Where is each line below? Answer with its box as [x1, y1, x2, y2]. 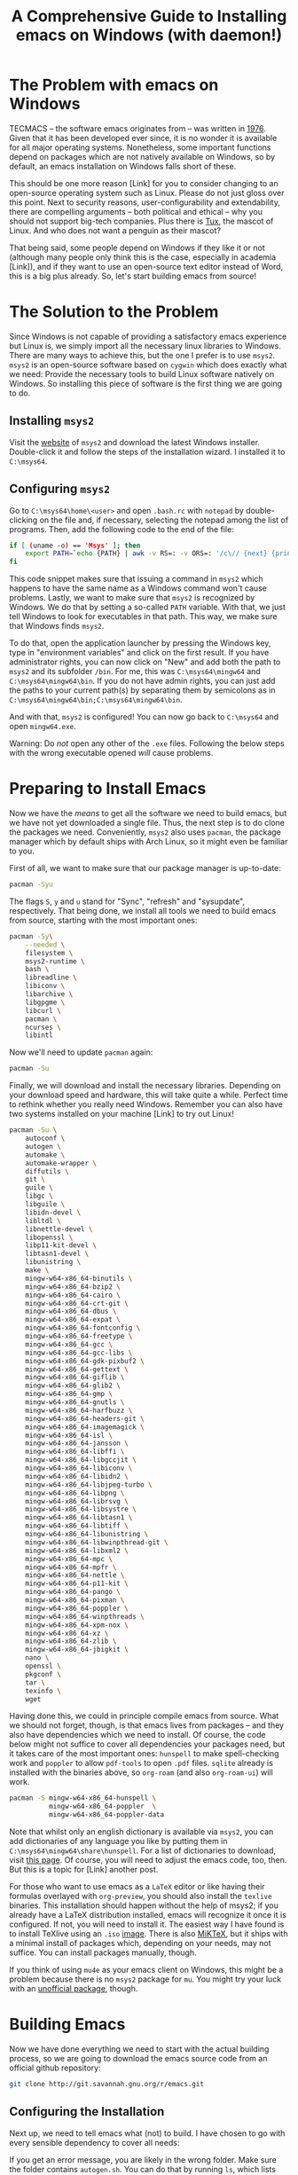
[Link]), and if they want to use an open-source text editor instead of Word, [9, 261, 284, 271]
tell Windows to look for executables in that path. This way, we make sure [9, 611, 278, 622]
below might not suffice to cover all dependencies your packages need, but [9, 1739, 286, 1749]
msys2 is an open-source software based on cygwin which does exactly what [9, 359, 287, 370]
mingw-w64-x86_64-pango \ [25, 1588, 122, 1597]
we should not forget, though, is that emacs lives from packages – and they [9, 1720, 285, 1731]
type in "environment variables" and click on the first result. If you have [9, 648, 270, 658]
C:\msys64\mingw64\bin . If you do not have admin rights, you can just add [9, 676, 276, 687]
